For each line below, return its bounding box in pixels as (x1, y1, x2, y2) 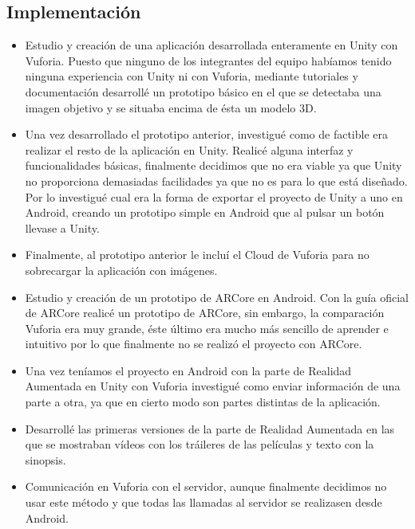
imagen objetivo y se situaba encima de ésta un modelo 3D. (25, 99, 317, 116)
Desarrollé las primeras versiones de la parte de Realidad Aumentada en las (25, 420, 395, 437)
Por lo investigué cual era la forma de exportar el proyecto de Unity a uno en (25, 188, 403, 205)
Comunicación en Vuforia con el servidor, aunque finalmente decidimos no (25, 478, 387, 495)
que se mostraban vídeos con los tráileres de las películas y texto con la (25, 436, 374, 453)
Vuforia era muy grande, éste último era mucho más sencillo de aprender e (25, 319, 389, 336)
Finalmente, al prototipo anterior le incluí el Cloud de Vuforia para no (25, 246, 370, 263)
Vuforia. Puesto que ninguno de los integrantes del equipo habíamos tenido (25, 52, 392, 69)
